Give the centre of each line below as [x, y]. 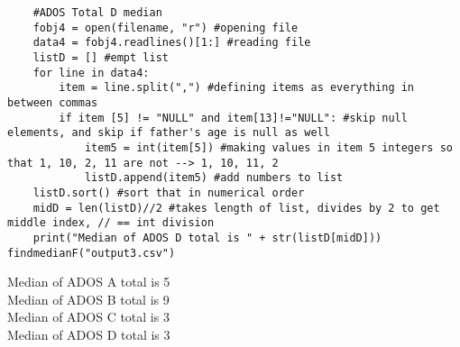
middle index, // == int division [111, 223]
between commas [53, 102]
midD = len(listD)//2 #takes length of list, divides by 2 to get [236, 208]
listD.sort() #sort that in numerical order [169, 192]
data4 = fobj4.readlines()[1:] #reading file [172, 43]
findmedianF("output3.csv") [92, 253]
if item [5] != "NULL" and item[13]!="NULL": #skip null [233, 118]
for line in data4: [91, 73]
